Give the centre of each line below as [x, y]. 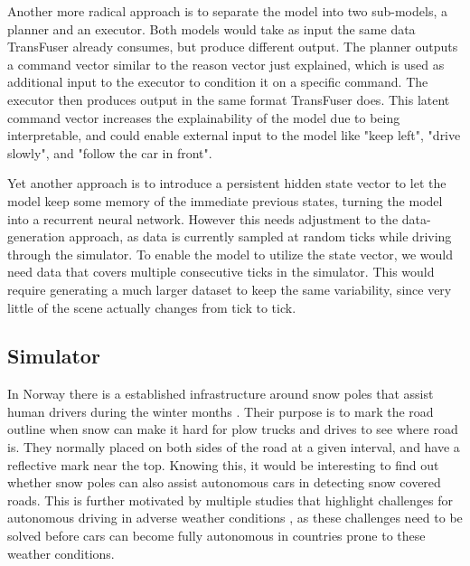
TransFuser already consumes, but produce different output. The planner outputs [233, 47]
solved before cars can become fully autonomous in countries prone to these [216, 536]
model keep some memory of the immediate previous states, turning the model [225, 200]
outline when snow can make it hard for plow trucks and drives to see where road [233, 429]
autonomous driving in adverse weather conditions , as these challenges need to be [235, 518]
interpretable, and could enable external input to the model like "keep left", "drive [234, 135]
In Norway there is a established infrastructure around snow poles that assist [221, 394]
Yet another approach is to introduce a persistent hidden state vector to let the [227, 183]
